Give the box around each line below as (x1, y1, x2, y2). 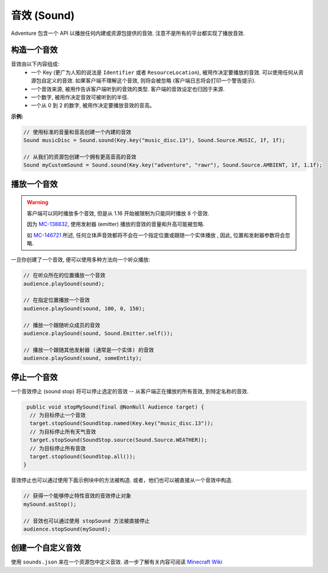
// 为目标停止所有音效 (30, 445, 86, 452)
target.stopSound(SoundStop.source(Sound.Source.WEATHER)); (30, 437, 207, 443)
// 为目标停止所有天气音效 (30, 428, 96, 435)
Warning (27, 199, 48, 206)
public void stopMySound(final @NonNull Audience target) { (27, 403, 204, 410)
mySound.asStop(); (23, 501, 77, 507)
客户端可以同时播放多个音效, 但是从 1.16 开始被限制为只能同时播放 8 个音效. (27, 210, 210, 217)
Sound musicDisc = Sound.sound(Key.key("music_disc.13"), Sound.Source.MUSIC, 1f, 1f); (23, 137, 285, 144)
